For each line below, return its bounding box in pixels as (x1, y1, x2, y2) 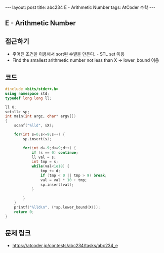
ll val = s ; (31, 155, 56, 160)
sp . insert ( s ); (23, 136, 52, 141)
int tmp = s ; (31, 159, 58, 164)
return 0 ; (14, 210, 35, 214)
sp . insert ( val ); (40, 182, 74, 187)
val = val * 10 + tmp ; (40, 177, 87, 182)
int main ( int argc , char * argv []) (5, 114, 77, 119)
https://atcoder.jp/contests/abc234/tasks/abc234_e (12, 242, 118, 248)
